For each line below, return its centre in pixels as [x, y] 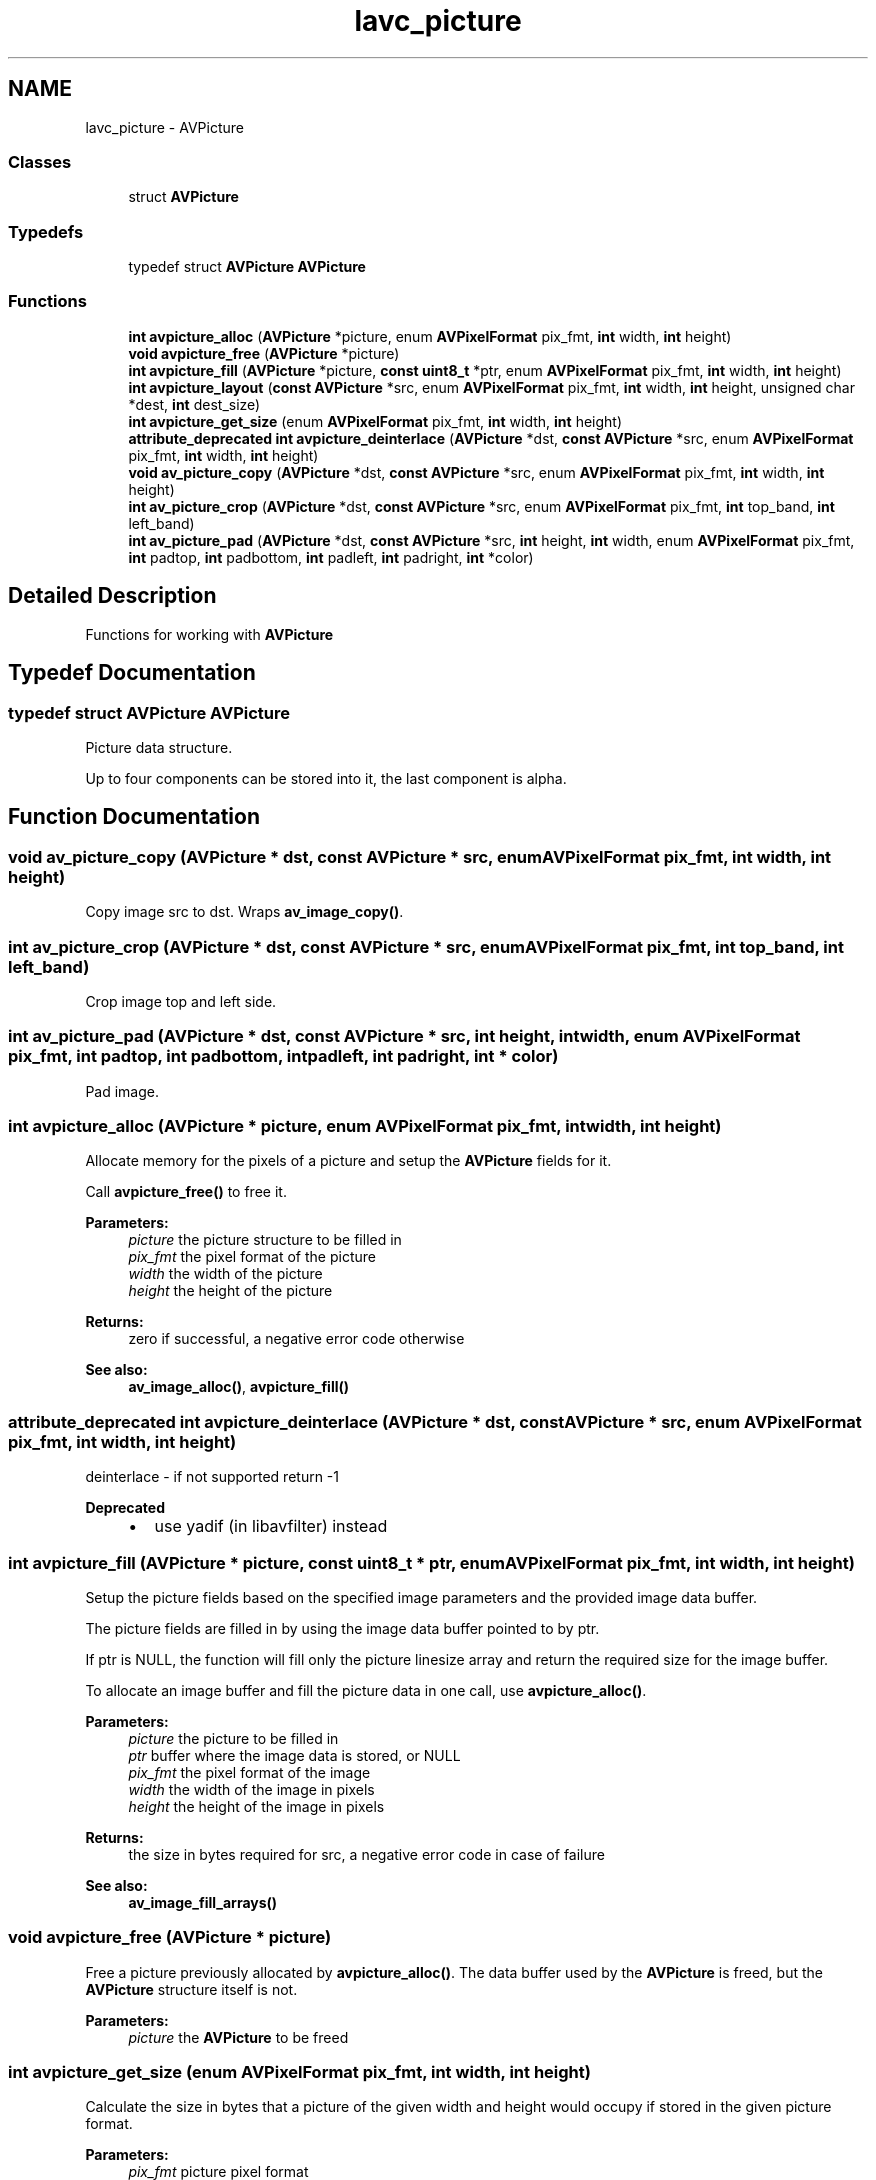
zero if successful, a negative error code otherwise [296, 1339]
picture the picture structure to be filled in [265, 1240]
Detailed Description [112, 596]
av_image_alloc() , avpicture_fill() [239, 1387]
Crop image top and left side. [181, 1001]
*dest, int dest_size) [194, 404]
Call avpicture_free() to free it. [186, 1192]
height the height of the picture [230, 1291]
